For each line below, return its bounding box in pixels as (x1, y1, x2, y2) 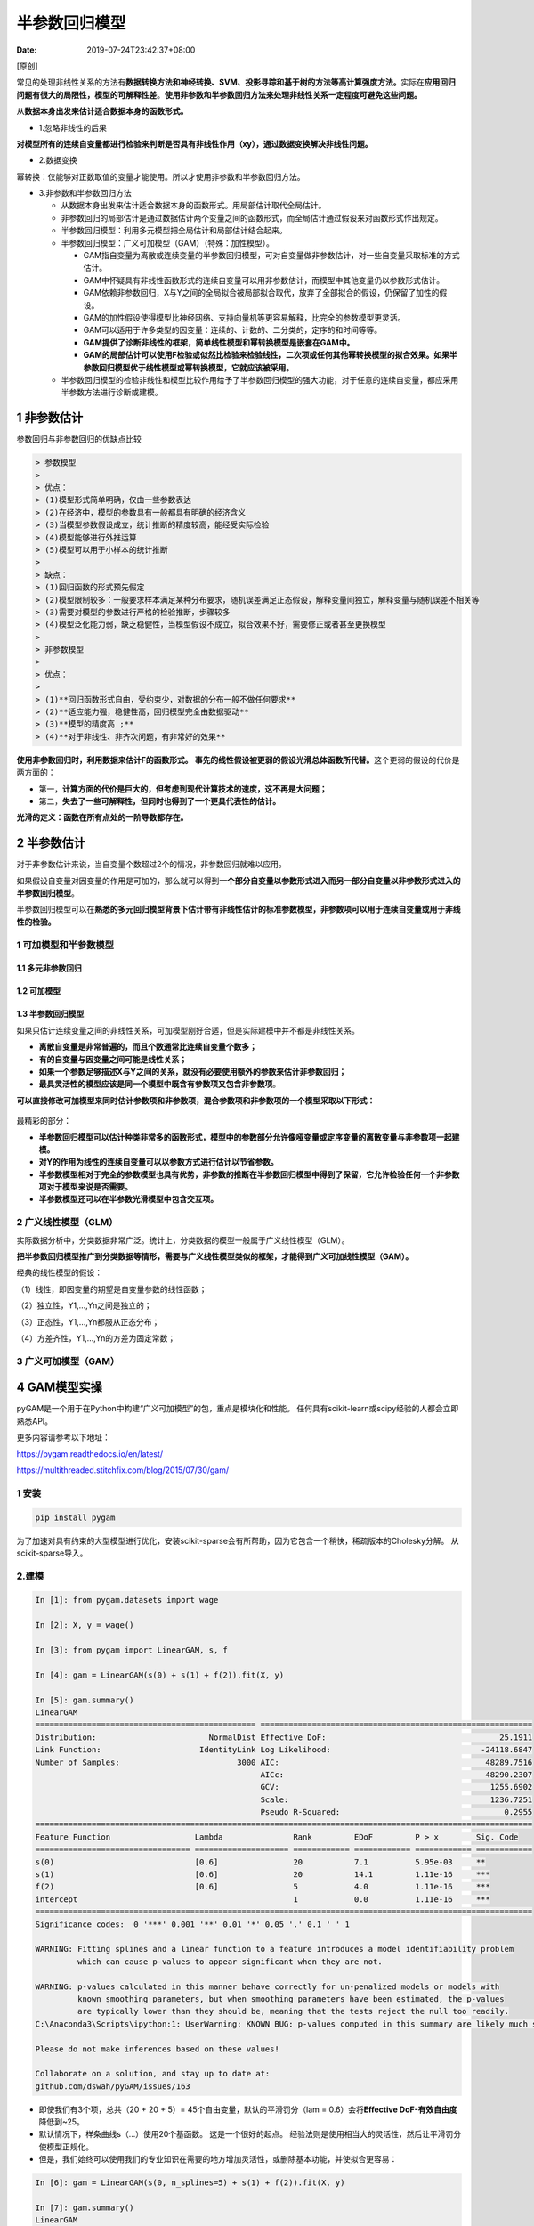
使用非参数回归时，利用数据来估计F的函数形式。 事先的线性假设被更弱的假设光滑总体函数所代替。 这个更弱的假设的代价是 (16, 754, 460, 765)
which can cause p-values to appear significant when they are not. (77, 1956, 383, 1967)
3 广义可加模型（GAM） (16, 1354, 120, 1367)
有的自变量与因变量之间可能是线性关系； (38, 1053, 187, 1064)
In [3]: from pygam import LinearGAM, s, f (35, 1645, 229, 1655)
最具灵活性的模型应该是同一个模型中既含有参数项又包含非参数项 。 (38, 1078, 280, 1090)
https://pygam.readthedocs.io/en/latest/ (16, 1448, 164, 1459)
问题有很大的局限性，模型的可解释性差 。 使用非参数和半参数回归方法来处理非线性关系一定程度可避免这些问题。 (16, 89, 422, 100)
